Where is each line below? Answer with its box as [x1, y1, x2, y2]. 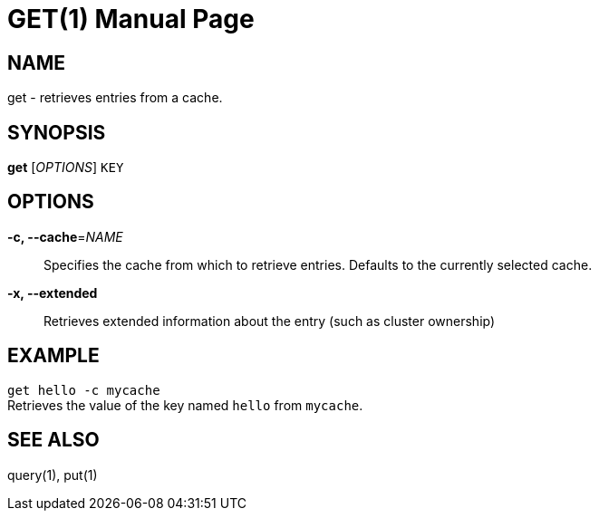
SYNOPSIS [7, 120, 106, 144]
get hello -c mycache [7, 382, 160, 398]
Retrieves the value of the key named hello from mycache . [7, 397, 363, 413]
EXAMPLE [7, 344, 100, 368]
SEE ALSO [7, 428, 100, 452]
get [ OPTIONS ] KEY [7, 159, 124, 176]
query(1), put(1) [7, 466, 98, 483]
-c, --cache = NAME [7, 228, 123, 245]
